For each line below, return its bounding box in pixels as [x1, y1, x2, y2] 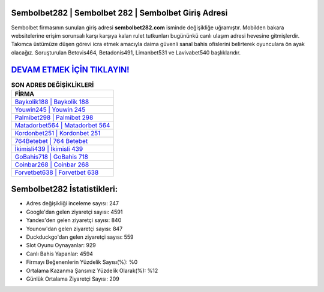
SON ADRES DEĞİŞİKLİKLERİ [11, 81, 94, 89]
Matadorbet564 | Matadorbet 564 [14, 121, 110, 129]
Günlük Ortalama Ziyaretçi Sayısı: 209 [26, 275, 119, 282]
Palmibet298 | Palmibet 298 [14, 113, 94, 121]
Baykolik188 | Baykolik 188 [14, 98, 89, 106]
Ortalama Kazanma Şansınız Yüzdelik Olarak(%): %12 [26, 267, 158, 274]
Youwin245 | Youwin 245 [14, 105, 86, 114]
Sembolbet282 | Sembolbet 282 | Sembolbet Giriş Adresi [11, 8, 228, 18]
